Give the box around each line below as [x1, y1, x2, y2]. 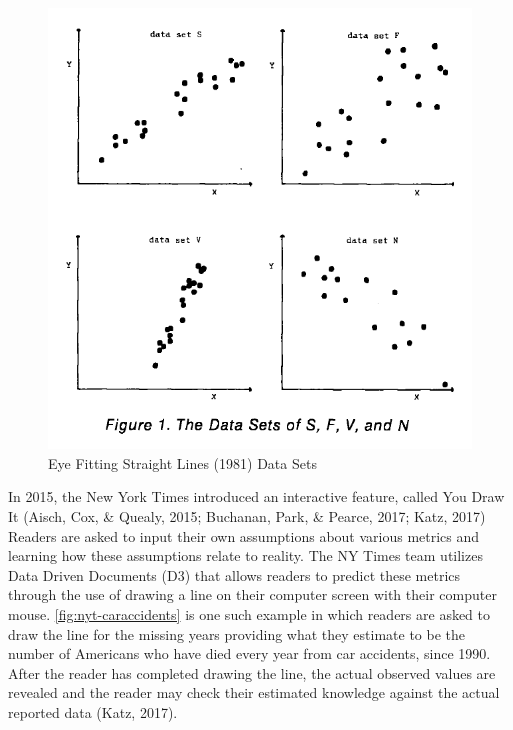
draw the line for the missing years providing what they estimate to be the [8, 623, 466, 644]
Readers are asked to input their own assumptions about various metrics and [8, 525, 480, 546]
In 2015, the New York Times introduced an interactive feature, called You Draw [8, 486, 505, 507]
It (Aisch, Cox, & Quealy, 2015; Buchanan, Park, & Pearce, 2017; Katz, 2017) [8, 506, 486, 527]
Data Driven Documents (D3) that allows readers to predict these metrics [8, 564, 461, 585]
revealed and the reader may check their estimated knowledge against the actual [8, 682, 500, 703]
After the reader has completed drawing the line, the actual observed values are [8, 662, 496, 683]
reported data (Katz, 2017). [8, 701, 178, 722]
